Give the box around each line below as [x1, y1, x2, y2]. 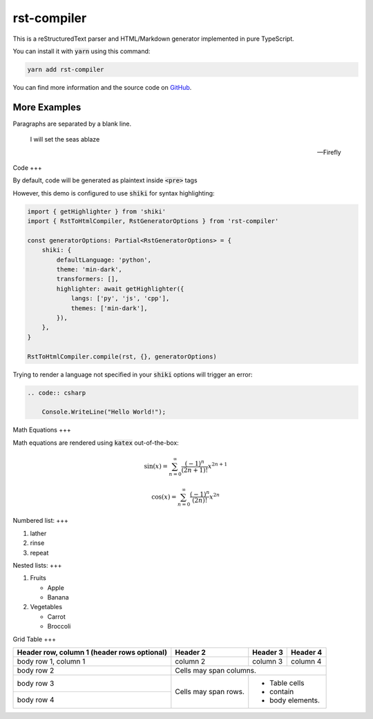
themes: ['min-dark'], [70, 304, 148, 312]
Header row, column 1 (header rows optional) [17, 648, 167, 658]
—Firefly [316, 148, 341, 156]
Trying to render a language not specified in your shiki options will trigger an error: [12, 370, 253, 378]
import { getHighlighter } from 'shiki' [27, 207, 166, 215]
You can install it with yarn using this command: [12, 47, 151, 55]
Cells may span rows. [175, 687, 245, 697]
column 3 [252, 657, 283, 667]
